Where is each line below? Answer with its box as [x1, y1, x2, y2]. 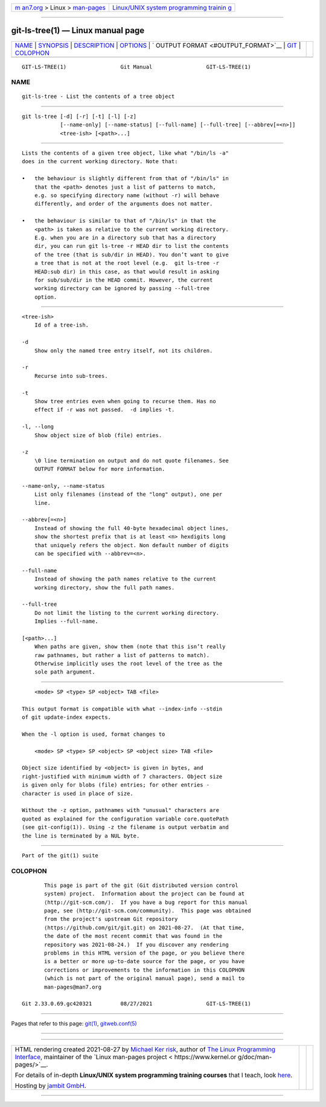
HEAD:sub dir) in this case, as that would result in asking [34, 268, 220, 275]
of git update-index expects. [22, 714, 112, 721]
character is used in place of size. [22, 790, 134, 797]
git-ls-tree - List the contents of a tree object [22, 93, 175, 100]
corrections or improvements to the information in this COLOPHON [44, 966, 245, 973]
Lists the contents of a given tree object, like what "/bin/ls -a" [22, 150, 229, 157]
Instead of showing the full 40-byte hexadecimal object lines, [34, 525, 229, 531]
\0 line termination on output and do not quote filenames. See [34, 457, 229, 464]
